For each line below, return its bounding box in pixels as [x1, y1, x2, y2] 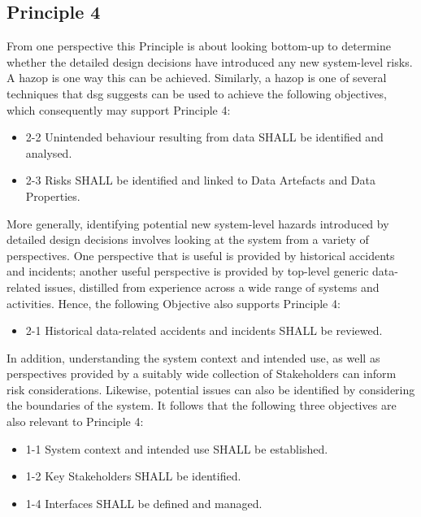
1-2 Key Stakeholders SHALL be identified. [25, 467, 241, 484]
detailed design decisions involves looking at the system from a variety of [7, 231, 369, 248]
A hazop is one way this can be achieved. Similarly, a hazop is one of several [7, 69, 387, 86]
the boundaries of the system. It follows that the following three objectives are [7, 397, 397, 414]
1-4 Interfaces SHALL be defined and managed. [25, 494, 263, 511]
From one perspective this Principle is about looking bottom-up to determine [7, 37, 391, 54]
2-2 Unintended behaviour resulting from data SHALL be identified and [25, 128, 384, 146]
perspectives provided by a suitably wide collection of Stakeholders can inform [7, 365, 397, 382]
